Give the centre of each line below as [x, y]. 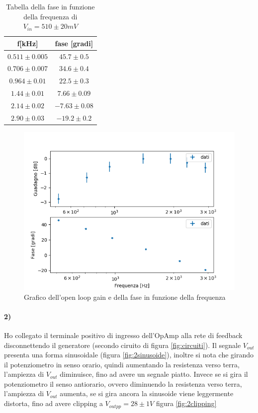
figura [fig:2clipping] [186, 403]
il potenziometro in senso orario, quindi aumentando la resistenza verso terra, [122, 364]
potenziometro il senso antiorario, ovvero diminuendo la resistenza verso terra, [123, 383]
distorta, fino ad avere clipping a [53, 403]
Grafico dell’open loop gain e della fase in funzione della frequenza [125, 297]
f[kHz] [28, 43]
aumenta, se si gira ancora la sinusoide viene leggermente [147, 393]
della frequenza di [50, 16]
